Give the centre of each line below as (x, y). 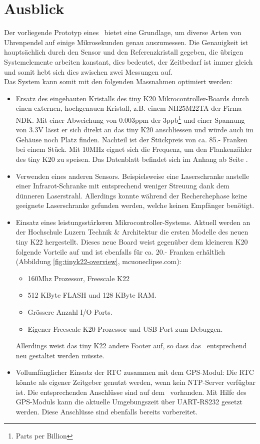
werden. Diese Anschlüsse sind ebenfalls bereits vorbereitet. (107, 411)
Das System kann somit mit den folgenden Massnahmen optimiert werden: (118, 81)
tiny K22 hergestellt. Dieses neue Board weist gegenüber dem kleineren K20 (132, 242)
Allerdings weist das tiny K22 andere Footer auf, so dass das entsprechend (131, 346)
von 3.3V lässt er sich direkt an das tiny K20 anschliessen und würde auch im (135, 130)
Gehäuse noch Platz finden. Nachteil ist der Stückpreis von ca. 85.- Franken (132, 139)
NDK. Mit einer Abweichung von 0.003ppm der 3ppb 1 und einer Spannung (130, 119)
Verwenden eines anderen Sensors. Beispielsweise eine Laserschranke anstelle (132, 176)
